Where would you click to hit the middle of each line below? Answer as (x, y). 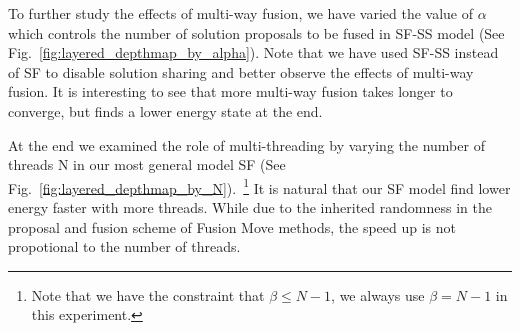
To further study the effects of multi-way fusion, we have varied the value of (241, 13)
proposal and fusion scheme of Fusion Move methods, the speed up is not (232, 226)
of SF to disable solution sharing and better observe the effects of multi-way (241, 71)
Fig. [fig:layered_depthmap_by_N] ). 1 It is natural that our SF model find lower (259, 186)
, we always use (378, 294)
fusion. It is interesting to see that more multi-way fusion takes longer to (230, 91)
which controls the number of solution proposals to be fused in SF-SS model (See (256, 32)
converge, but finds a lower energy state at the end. (165, 110)
